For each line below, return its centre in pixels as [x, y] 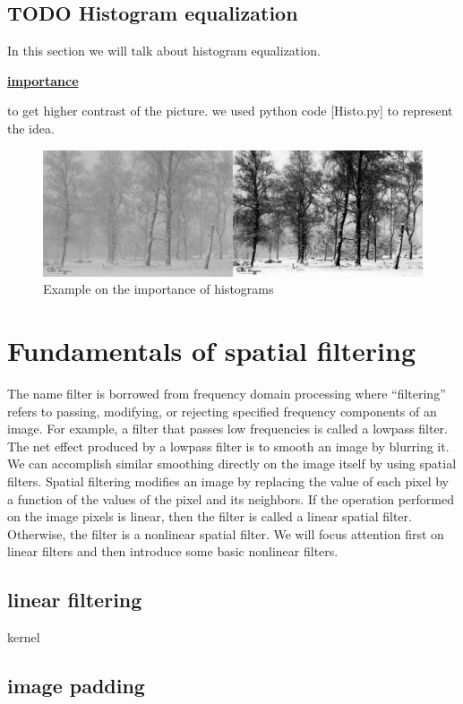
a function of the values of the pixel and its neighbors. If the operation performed [231, 498]
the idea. [31, 128]
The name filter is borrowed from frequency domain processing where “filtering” [227, 394]
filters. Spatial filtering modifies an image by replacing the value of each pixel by [228, 481]
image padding [76, 686]
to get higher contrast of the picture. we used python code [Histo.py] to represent [230, 111]
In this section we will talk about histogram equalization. [164, 51]
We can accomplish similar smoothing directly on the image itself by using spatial [232, 464]
